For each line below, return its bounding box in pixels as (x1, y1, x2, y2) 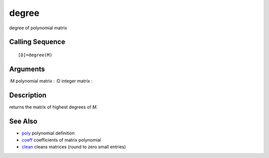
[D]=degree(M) (18, 52, 52, 58)
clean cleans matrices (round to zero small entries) (21, 144, 127, 150)
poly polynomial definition (21, 130, 75, 136)
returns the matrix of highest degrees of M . (9, 104, 98, 110)
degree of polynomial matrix (9, 25, 67, 31)
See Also (9, 117, 37, 125)
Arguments (9, 65, 45, 73)
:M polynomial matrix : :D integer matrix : (9, 78, 93, 84)
